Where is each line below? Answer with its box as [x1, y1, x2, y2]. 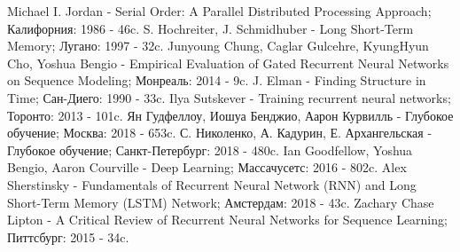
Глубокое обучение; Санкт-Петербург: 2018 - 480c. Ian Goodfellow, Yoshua [7, 140, 413, 159]
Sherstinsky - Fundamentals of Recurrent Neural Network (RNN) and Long [7, 175, 417, 193]
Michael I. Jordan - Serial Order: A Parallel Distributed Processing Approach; [7, 2, 432, 20]
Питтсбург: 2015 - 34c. [7, 227, 129, 246]
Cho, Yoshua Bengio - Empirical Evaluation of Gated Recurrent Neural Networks [7, 53, 449, 72]
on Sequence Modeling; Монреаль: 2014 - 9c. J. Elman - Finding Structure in [7, 71, 426, 90]
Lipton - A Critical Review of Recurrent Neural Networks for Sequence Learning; [7, 210, 448, 229]
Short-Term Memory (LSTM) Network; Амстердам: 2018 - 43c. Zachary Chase [7, 193, 434, 211]
